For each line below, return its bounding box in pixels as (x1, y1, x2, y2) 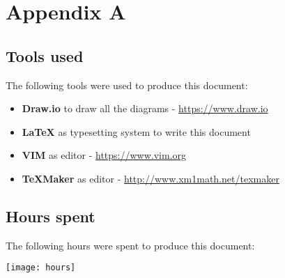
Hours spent (6, 205, 95, 226)
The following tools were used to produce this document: (6, 77, 248, 92)
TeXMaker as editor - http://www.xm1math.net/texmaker (22, 171, 279, 185)
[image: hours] (6, 263, 76, 273)
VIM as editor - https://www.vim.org (22, 148, 187, 162)
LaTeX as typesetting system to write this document (22, 124, 251, 139)
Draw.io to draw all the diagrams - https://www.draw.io (22, 101, 268, 116)
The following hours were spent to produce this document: (6, 238, 255, 252)
